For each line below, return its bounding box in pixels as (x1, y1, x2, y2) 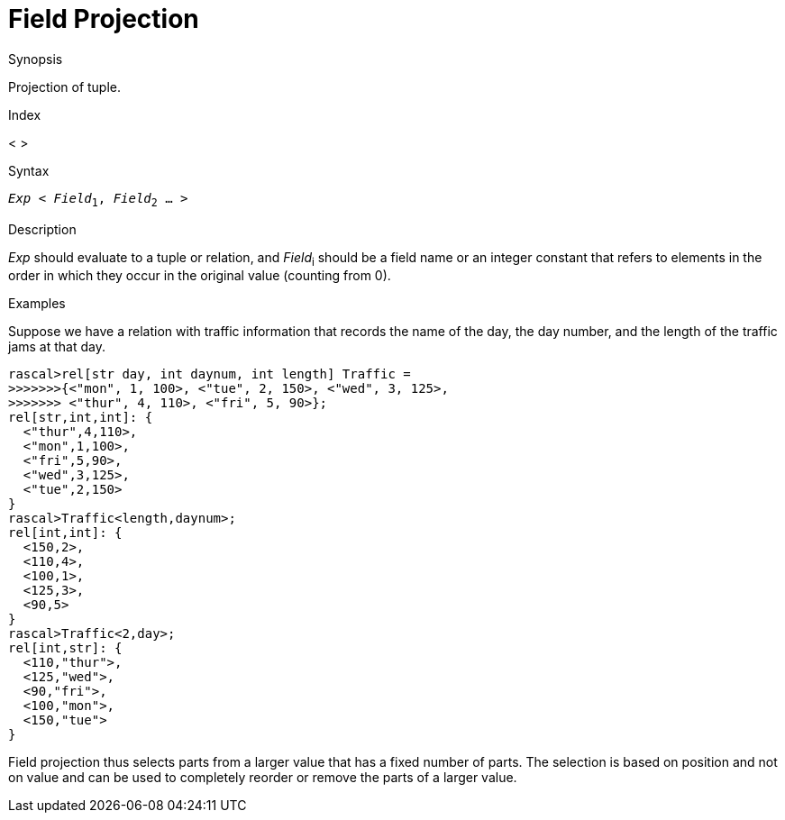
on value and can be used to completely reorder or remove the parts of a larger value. (8, 770, 517, 786)
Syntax (8, 162, 50, 178)
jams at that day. (8, 339, 105, 355)
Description (8, 221, 77, 237)
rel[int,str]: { (8, 641, 123, 656)
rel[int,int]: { (8, 525, 123, 541)
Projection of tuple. (8, 78, 122, 95)
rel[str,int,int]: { (8, 410, 153, 425)
